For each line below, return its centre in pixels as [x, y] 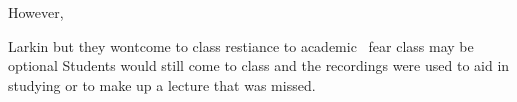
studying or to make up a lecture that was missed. [162, 84]
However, [36, 12]
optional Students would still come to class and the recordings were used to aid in [259, 65]
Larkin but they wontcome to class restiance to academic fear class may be [241, 45]
